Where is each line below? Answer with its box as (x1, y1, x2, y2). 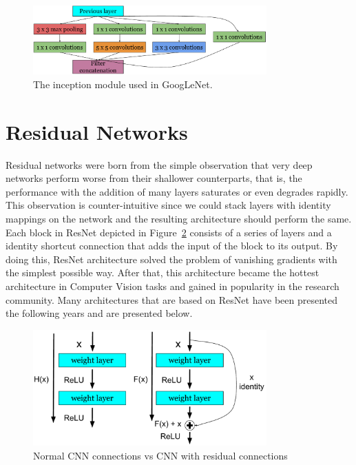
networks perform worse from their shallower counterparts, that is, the (6, 171, 302, 185)
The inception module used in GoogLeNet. (33, 76, 213, 91)
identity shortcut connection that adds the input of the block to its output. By (6, 238, 338, 253)
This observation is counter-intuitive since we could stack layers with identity (6, 198, 331, 212)
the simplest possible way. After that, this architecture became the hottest (6, 265, 320, 280)
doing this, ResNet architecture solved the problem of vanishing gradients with (6, 251, 337, 266)
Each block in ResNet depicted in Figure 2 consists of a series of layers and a (6, 225, 332, 239)
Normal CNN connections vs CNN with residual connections (33, 448, 288, 462)
